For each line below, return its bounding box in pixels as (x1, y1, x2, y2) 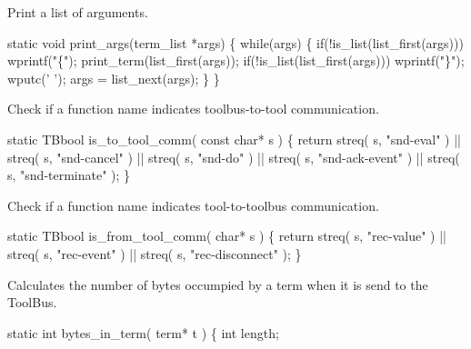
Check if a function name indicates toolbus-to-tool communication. (7, 99, 379, 118)
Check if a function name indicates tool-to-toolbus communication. (7, 195, 379, 214)
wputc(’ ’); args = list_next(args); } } (7, 68, 220, 87)
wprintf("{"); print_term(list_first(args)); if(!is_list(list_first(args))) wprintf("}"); (7, 51, 465, 70)
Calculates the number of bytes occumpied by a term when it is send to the (7, 274, 428, 294)
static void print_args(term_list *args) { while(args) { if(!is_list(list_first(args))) (7, 33, 464, 52)
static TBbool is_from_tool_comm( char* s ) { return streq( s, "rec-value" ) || (7, 226, 446, 245)
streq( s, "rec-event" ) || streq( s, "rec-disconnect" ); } (7, 244, 302, 263)
